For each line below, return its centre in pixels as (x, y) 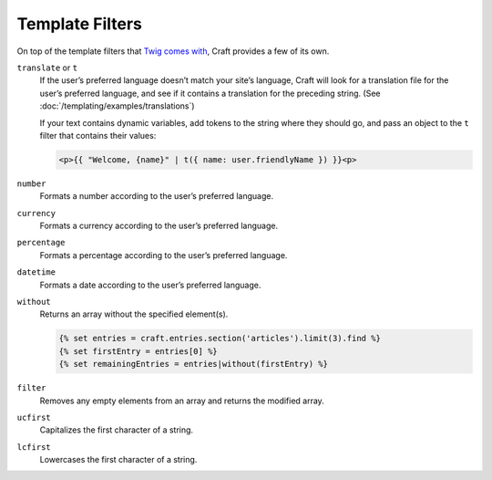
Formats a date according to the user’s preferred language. (150, 285)
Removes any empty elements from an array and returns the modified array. (182, 401)
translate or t (47, 68)
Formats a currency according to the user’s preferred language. (159, 226)
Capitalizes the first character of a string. (117, 430)
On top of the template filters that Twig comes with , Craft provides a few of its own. (173, 51)
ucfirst (34, 417)
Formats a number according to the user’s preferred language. (156, 196)
